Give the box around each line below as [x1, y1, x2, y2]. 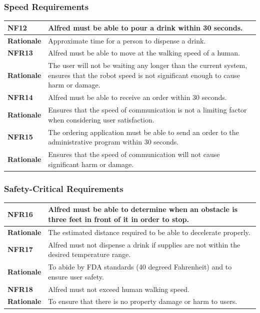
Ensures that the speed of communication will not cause [48, 149, 220, 159]
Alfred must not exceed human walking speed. [48, 283, 189, 294]
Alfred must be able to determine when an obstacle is [48, 204, 238, 214]
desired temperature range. [48, 249, 131, 259]
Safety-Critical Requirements [4, 182, 123, 194]
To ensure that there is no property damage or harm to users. [48, 296, 237, 306]
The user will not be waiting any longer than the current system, [48, 60, 247, 70]
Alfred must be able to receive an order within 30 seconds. [48, 92, 227, 102]
